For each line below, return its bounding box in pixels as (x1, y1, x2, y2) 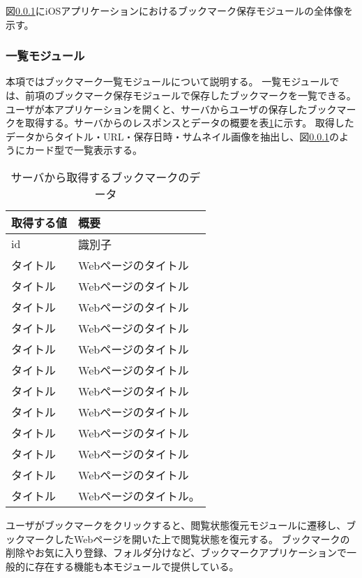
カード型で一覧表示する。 (24, 143, 142, 157)
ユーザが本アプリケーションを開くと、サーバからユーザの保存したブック (6, 101, 337, 116)
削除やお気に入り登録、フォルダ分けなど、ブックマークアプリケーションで (6, 545, 347, 560)
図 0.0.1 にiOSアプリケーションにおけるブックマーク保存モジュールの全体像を (6, 3, 354, 17)
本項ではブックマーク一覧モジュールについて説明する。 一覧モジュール (6, 74, 330, 89)
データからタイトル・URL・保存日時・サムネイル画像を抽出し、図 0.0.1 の (6, 129, 340, 143)
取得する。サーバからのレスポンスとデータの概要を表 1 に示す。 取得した (24, 115, 354, 130)
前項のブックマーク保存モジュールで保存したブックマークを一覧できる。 (24, 88, 356, 102)
